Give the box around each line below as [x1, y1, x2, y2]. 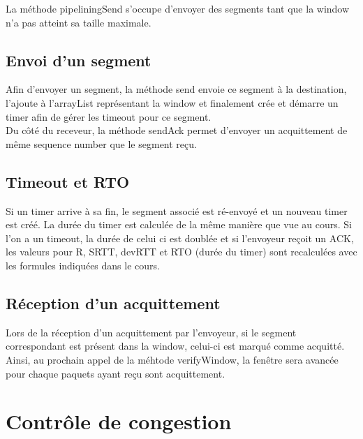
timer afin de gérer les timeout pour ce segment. [6, 109, 212, 124]
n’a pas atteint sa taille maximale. [6, 15, 151, 29]
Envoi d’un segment [6, 49, 151, 70]
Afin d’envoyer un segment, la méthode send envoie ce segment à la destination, [6, 82, 347, 96]
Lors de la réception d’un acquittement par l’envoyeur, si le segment [6, 325, 297, 339]
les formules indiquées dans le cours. [6, 258, 160, 272]
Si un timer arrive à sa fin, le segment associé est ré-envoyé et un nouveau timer [6, 203, 348, 218]
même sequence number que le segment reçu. [6, 136, 197, 151]
